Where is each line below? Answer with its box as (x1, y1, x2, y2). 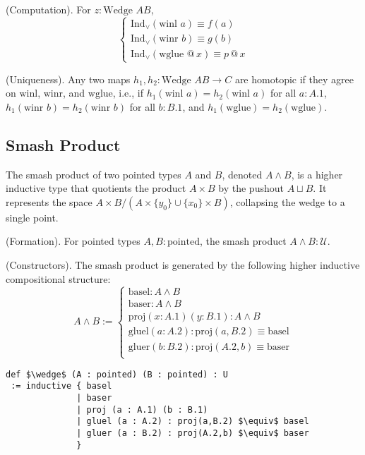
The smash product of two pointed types (6, 166, 181, 181)
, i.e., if (112, 85, 143, 100)
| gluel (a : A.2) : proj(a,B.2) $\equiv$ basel (76, 416, 309, 427)
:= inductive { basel (11, 381, 112, 392)
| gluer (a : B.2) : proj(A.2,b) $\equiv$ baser (76, 428, 309, 439)
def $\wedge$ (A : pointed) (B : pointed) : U (6, 369, 228, 380)
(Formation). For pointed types (6, 233, 140, 248)
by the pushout (218, 181, 284, 195)
